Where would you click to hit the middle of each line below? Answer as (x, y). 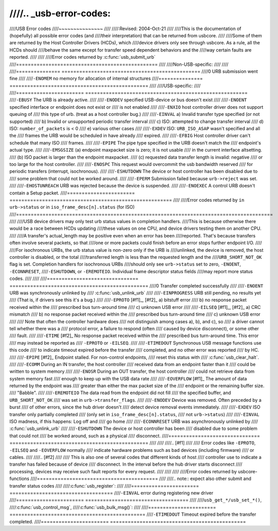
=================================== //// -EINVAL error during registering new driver (111, 493)
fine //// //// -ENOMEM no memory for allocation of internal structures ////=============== (106, 79)
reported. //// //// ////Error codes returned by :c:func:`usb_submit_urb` (82, 57)
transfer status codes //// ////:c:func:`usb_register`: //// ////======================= (104, 486)
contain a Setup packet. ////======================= (72, 193)
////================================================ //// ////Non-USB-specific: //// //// (119, 64)
